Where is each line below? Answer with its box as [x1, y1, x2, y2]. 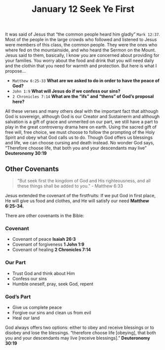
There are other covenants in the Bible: [5, 213, 84, 219]
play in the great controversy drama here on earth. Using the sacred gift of [5, 124, 157, 130]
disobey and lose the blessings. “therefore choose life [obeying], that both [5, 330, 157, 336]
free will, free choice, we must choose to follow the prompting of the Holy [5, 130, 155, 135]
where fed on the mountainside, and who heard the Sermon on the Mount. [5, 47, 156, 53]
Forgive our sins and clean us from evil [12, 309, 91, 315]
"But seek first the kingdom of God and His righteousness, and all [17, 178, 151, 183]
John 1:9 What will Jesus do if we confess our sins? [12, 88, 121, 94]
